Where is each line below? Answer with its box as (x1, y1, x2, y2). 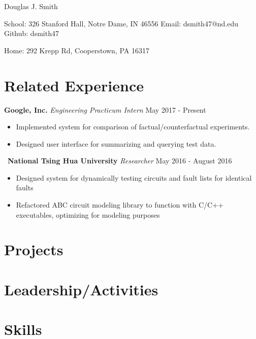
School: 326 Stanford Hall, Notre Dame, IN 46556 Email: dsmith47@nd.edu (4, 18, 239, 28)
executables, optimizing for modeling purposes (16, 209, 160, 220)
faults (16, 182, 34, 193)
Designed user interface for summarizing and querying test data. (16, 138, 216, 149)
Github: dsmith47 (4, 28, 59, 39)
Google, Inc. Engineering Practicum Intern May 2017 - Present (4, 104, 206, 115)
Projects (4, 239, 63, 260)
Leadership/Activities (4, 279, 158, 299)
